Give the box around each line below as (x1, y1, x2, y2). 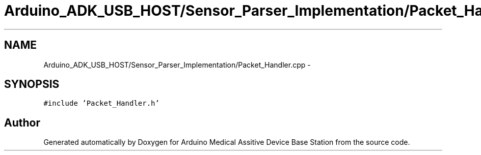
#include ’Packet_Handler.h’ (43, 99, 159, 108)
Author (4, 116, 40, 129)
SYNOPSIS (4, 78, 60, 91)
